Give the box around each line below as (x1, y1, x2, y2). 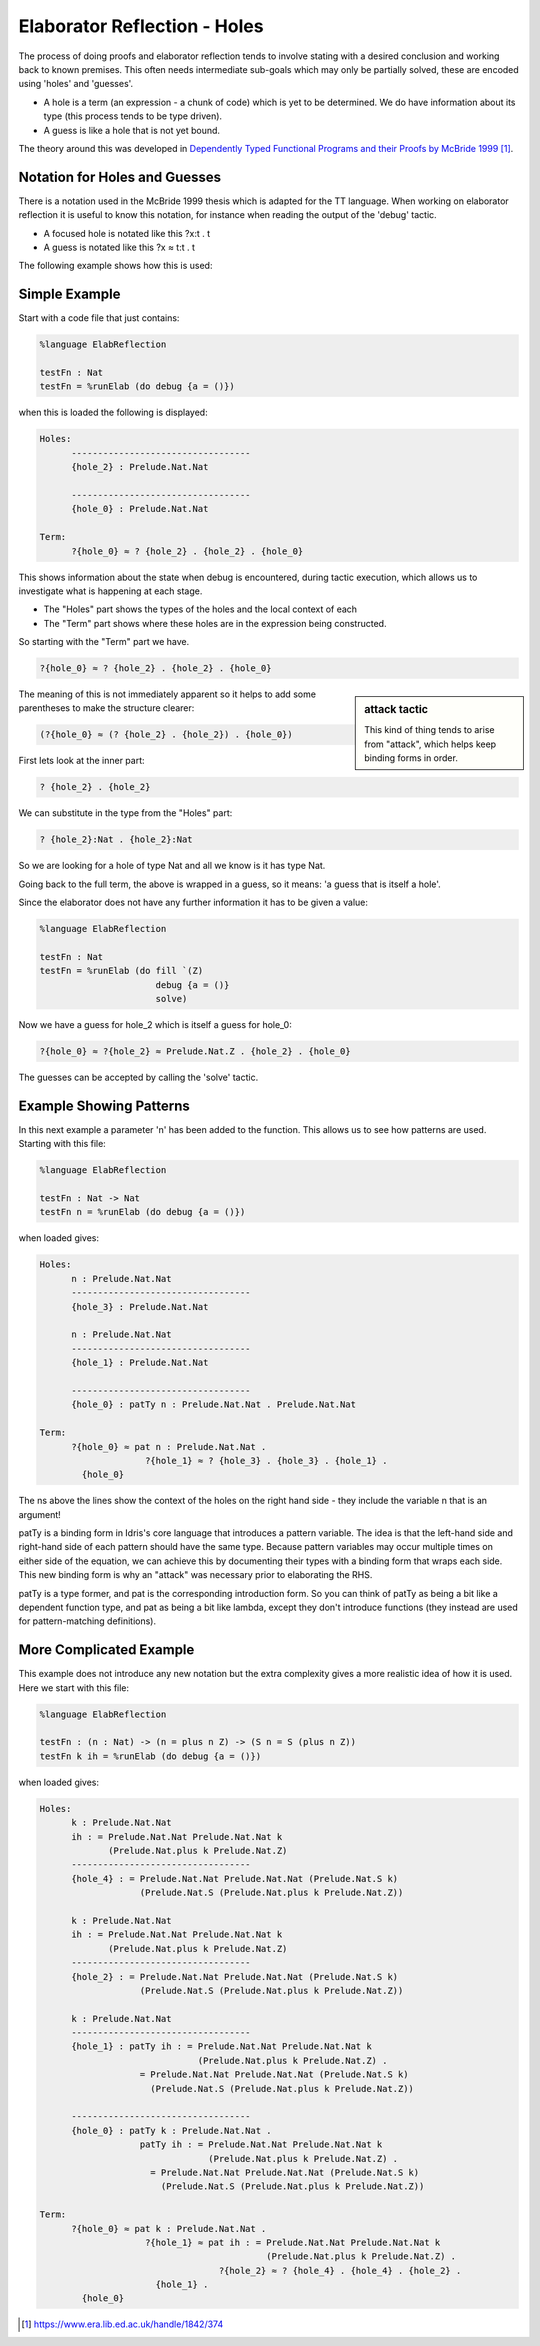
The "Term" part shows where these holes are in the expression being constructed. (43, 617, 387, 629)
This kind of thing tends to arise (364, 724, 495, 736)
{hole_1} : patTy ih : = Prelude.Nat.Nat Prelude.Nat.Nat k (71, 2041, 372, 2052)
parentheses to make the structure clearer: (18, 702, 195, 714)
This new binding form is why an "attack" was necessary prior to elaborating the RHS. (18, 1569, 373, 1581)
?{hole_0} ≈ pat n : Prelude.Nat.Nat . (71, 1441, 267, 1452)
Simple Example (18, 286, 121, 303)
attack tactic (364, 703, 429, 717)
